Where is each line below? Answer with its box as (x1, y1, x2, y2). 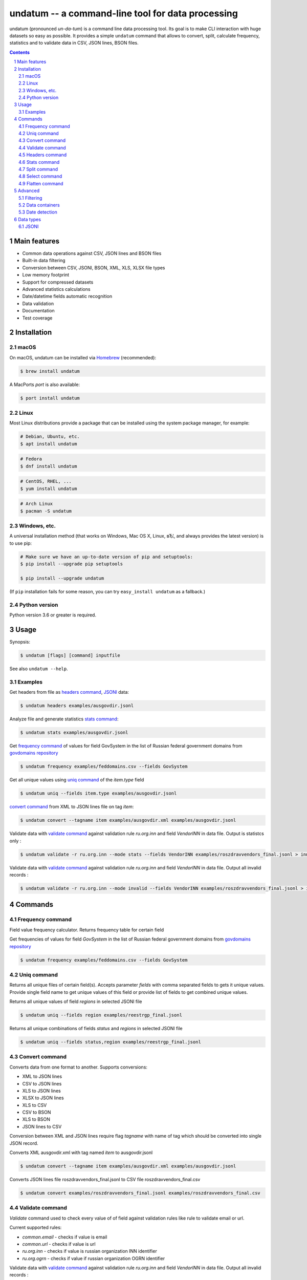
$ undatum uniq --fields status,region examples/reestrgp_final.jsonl (20, 1039, 202, 1045)
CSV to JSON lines (22, 1080, 62, 1086)
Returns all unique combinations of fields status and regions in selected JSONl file (9, 1026, 183, 1032)
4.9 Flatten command (18, 180, 63, 186)
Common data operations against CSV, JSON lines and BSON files (22, 250, 162, 256)
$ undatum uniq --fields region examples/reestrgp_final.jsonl (20, 1012, 183, 1018)
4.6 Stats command (18, 159, 60, 165)
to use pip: (9, 540, 32, 546)
